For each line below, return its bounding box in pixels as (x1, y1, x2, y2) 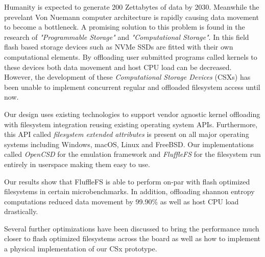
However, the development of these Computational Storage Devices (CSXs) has (4, 72, 251, 82)
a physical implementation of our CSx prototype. (4, 243, 157, 254)
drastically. (4, 206, 38, 217)
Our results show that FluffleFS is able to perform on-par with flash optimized (4, 176, 250, 186)
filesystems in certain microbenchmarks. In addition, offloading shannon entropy (4, 186, 255, 197)
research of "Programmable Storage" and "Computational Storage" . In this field (4, 31, 249, 42)
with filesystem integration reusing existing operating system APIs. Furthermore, (4, 119, 258, 129)
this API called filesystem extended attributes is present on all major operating (4, 129, 249, 139)
